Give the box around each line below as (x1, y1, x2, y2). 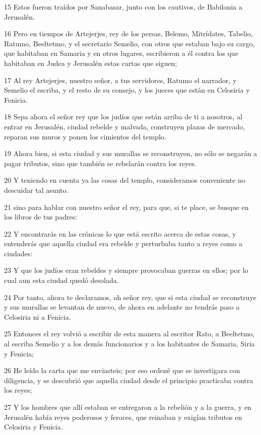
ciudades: (4, 248, 33, 258)
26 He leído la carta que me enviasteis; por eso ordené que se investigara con (4, 365, 240, 376)
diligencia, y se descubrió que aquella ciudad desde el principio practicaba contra (4, 375, 253, 385)
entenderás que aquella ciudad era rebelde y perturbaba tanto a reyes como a (4, 238, 242, 249)
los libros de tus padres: (4, 211, 78, 222)
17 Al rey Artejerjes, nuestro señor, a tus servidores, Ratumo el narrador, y (4, 75, 237, 85)
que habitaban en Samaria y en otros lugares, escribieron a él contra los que (4, 48, 238, 58)
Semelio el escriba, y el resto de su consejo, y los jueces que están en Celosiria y (4, 85, 250, 95)
